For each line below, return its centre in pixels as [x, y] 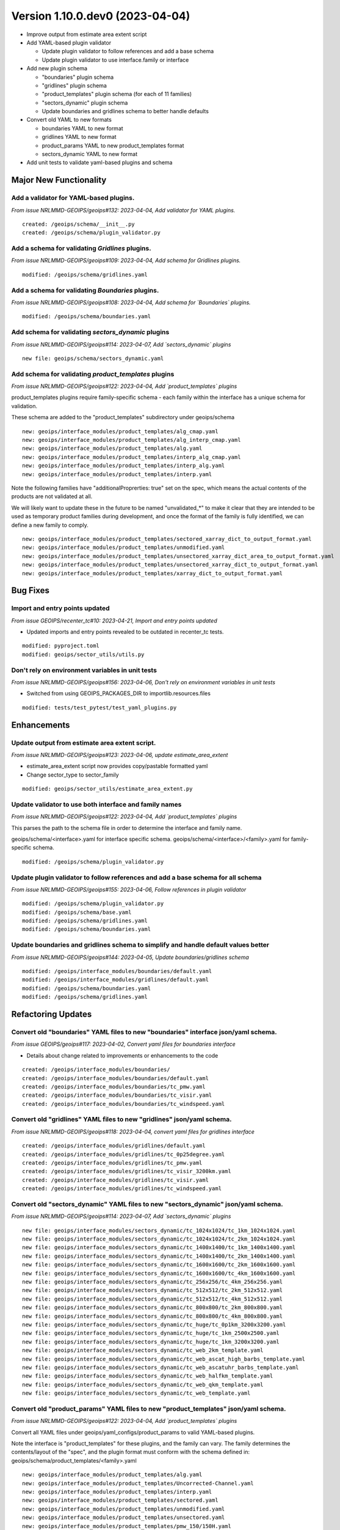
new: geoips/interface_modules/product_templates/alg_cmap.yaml [121, 431]
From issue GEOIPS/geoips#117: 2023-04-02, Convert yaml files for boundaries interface [124, 1044]
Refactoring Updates [52, 1014]
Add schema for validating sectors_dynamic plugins [90, 332]
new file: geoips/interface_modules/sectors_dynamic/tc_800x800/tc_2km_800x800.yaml [153, 1308]
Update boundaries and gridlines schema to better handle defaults [125, 111]
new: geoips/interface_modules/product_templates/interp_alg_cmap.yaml [132, 457]
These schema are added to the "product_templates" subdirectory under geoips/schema [123, 417]
